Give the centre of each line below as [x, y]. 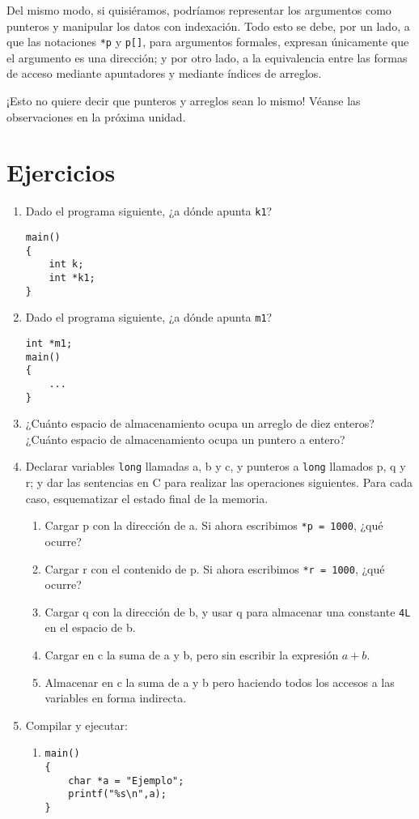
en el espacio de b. [90, 627]
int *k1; [72, 277]
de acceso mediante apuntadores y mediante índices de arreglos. [164, 73]
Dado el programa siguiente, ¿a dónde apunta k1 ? [149, 211]
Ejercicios [61, 172]
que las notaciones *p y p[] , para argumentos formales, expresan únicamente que [208, 42]
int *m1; [49, 343]
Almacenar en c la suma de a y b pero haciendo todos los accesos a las [220, 682]
